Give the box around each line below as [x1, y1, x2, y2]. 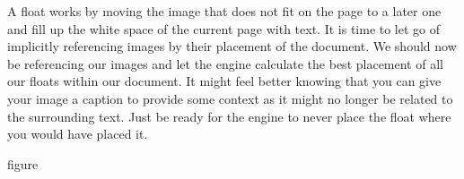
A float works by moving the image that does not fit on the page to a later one [7, 2, 442, 20]
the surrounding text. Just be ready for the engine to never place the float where [7, 107, 451, 125]
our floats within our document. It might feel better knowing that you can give [7, 72, 442, 90]
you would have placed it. [7, 124, 148, 143]
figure [7, 154, 39, 173]
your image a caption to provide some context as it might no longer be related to [7, 89, 453, 107]
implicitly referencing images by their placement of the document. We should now [7, 37, 457, 55]
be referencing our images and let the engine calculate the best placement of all [7, 54, 443, 72]
